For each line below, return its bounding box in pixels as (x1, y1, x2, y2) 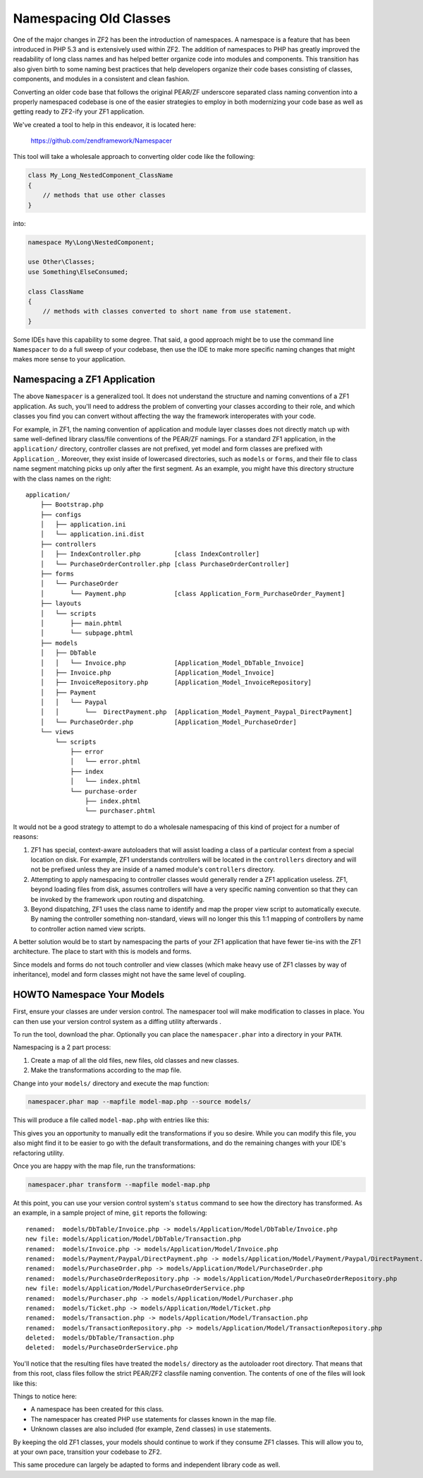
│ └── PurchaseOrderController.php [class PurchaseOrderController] (39, 560, 290, 568)
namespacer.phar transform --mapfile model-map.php (27, 1181, 211, 1189)
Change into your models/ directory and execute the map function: (13, 1079, 209, 1087)
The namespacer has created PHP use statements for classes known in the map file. (30, 1414, 276, 1423)
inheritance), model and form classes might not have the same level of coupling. (13, 970, 246, 979)
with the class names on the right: (13, 474, 112, 483)
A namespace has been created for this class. (30, 1405, 164, 1414)
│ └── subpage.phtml (39, 629, 134, 637)
